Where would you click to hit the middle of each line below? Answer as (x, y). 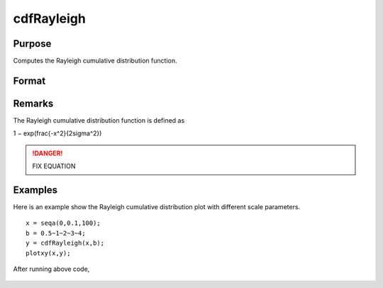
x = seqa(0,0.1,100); (63, 223)
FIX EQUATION (54, 166)
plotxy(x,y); (48, 253)
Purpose (32, 44)
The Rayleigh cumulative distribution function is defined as (99, 120)
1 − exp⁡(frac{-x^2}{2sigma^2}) (57, 133)
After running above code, (51, 269)
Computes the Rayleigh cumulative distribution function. (95, 61)
